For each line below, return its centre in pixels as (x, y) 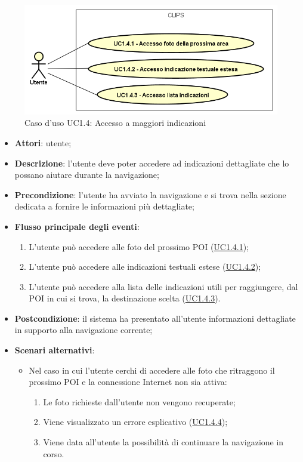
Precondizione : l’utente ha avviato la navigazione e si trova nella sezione (150, 194)
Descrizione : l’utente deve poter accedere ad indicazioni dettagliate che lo (152, 163)
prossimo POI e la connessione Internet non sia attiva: (128, 382)
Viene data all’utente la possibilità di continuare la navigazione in (163, 442)
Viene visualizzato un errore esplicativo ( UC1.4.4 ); (135, 422)
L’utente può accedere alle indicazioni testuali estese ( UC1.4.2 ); (145, 267)
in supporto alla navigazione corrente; (84, 330)
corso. (54, 453)
